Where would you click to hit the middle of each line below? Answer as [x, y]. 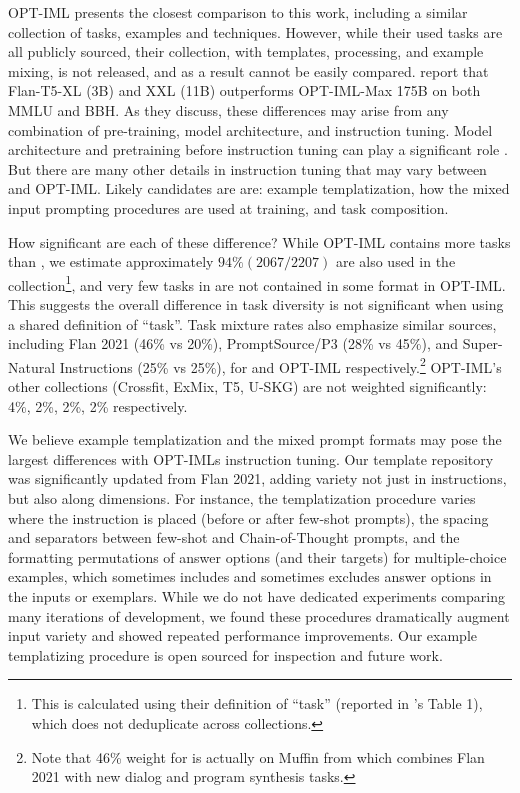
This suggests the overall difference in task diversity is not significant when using [256, 303]
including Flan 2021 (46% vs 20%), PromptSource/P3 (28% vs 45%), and [233, 343]
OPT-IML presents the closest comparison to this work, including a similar [238, 12]
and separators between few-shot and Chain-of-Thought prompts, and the [234, 537]
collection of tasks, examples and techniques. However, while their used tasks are [255, 31]
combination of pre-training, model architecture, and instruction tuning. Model [250, 129]
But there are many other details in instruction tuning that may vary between [247, 168]
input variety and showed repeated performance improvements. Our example [242, 635]
